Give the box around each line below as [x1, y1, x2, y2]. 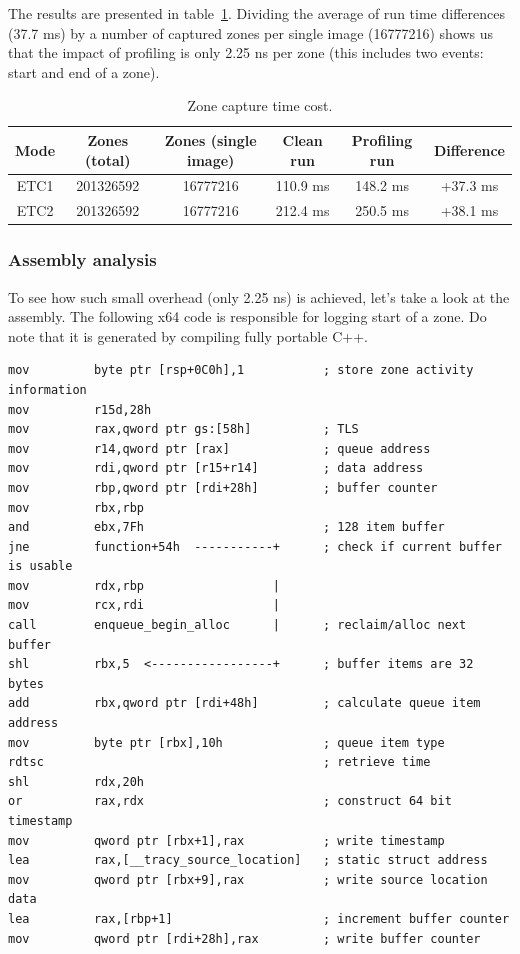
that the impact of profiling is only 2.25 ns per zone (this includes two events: [8, 42, 484, 63]
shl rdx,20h [8, 774, 145, 789]
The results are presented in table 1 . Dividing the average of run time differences [8, 3, 505, 23]
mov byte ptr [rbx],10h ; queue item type [8, 735, 445, 750]
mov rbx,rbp [8, 500, 145, 515]
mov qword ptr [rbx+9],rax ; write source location [8, 872, 488, 887]
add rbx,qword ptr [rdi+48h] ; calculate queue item [8, 696, 481, 711]
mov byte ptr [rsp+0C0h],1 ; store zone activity [8, 363, 474, 378]
